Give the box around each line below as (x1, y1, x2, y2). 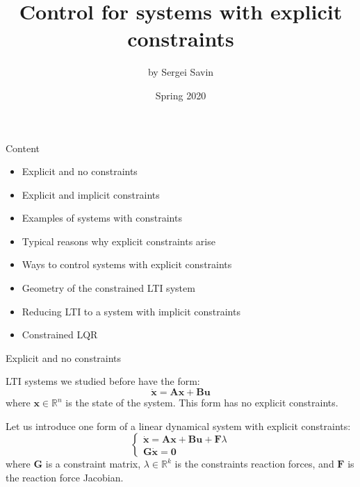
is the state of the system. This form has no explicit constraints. (65, 395, 338, 410)
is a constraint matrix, (45, 456, 141, 471)
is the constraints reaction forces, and (174, 456, 334, 471)
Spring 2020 (155, 88, 206, 102)
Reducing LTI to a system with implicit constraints (22, 304, 240, 318)
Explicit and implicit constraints (22, 187, 160, 201)
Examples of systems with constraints (22, 211, 182, 225)
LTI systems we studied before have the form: (6, 374, 200, 388)
